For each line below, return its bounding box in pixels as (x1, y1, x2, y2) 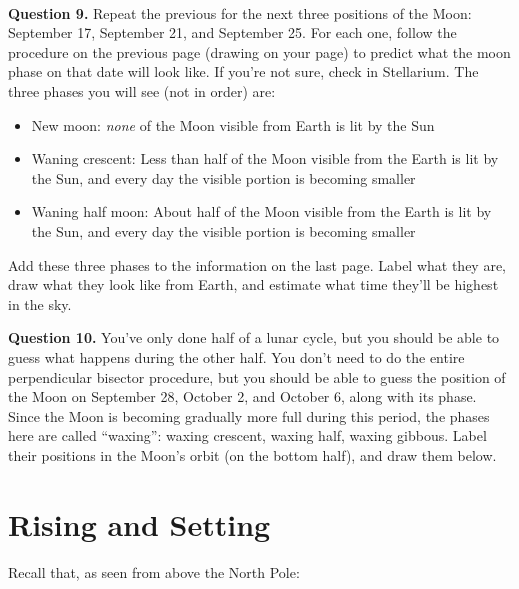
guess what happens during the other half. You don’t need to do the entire (8, 346, 465, 367)
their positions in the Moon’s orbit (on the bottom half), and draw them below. (8, 444, 497, 465)
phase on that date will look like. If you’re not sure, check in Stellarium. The (8, 61, 479, 82)
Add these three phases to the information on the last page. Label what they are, (8, 254, 506, 275)
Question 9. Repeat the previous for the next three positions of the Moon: (8, 2, 472, 23)
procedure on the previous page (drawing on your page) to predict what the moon (8, 41, 511, 62)
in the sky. (8, 293, 72, 314)
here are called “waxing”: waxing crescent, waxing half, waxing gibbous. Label (8, 425, 487, 446)
